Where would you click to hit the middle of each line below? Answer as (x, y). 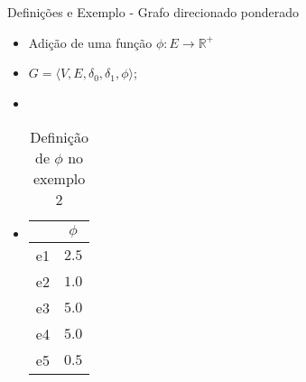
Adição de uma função (90, 42)
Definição (59, 137)
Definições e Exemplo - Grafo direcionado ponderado (153, 12)
